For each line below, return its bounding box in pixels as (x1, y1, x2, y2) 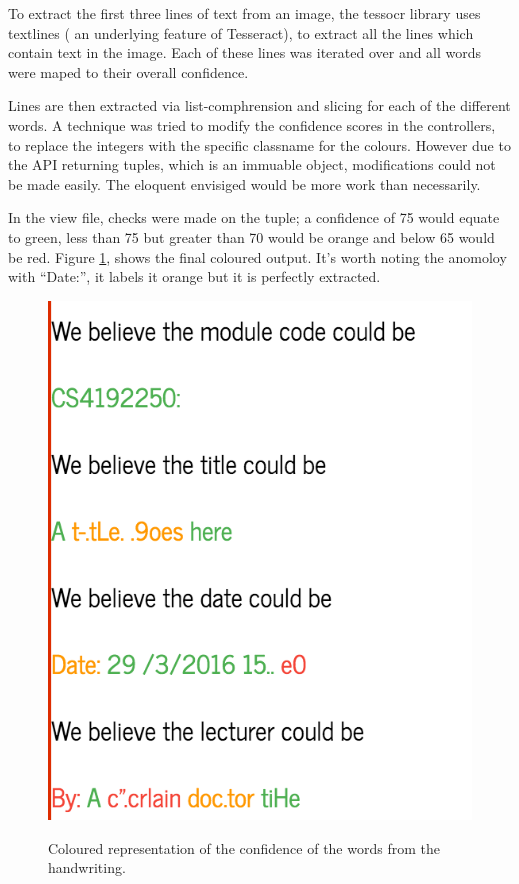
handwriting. (48, 857, 126, 878)
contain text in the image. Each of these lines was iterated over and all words (8, 42, 482, 63)
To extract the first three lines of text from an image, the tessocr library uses (8, 3, 481, 23)
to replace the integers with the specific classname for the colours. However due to (8, 134, 511, 155)
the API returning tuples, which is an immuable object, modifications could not (8, 154, 496, 175)
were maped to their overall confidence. (8, 61, 249, 82)
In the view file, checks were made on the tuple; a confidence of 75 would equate (8, 207, 500, 228)
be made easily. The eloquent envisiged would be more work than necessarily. (8, 173, 481, 194)
